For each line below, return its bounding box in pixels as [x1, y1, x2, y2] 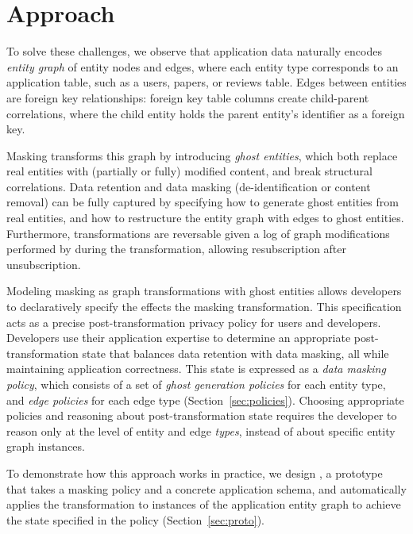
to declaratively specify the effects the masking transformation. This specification [6, 298, 402, 315]
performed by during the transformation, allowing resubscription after [6, 240, 347, 257]
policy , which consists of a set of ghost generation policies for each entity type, [6, 376, 386, 392]
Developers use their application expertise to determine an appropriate [6, 329, 351, 346]
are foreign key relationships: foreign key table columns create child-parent [6, 89, 369, 106]
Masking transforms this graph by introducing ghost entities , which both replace [6, 147, 398, 163]
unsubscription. [6, 255, 81, 272]
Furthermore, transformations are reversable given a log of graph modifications [6, 225, 390, 241]
